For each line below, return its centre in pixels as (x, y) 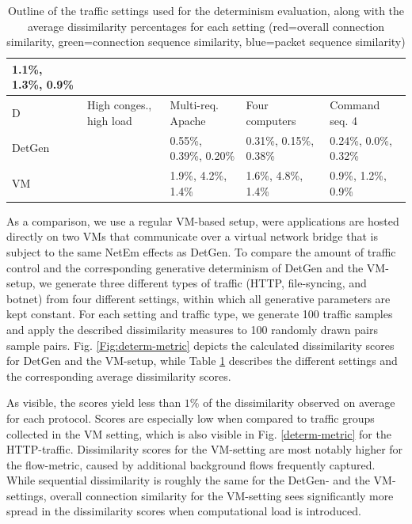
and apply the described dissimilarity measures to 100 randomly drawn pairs (192, 329)
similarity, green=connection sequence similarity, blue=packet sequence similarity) (206, 42)
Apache (188, 120)
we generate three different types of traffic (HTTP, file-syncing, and (203, 283)
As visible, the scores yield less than (94, 402)
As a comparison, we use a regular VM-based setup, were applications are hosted (203, 220)
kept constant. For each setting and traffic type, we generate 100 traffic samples (200, 314)
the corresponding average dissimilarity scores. (119, 376)
